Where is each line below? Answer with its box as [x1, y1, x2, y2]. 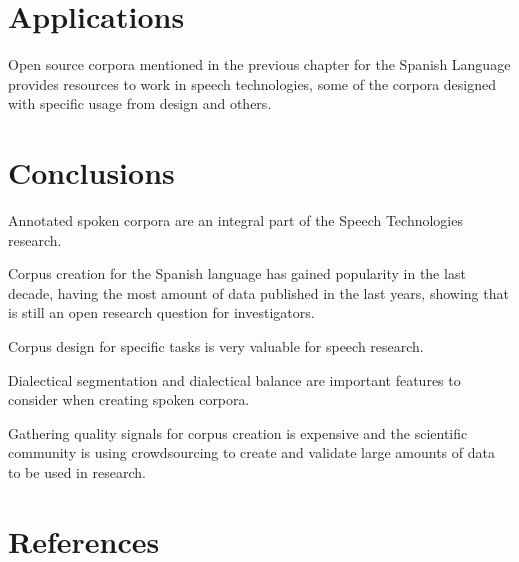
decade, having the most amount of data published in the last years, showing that [8, 282, 509, 303]
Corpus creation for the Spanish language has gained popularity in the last [8, 263, 466, 284]
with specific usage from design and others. [8, 93, 272, 114]
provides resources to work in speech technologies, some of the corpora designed [8, 73, 496, 94]
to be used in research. [8, 461, 146, 482]
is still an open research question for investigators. [8, 302, 315, 323]
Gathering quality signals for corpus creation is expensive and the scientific [8, 422, 468, 443]
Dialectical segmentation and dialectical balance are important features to [8, 369, 461, 390]
